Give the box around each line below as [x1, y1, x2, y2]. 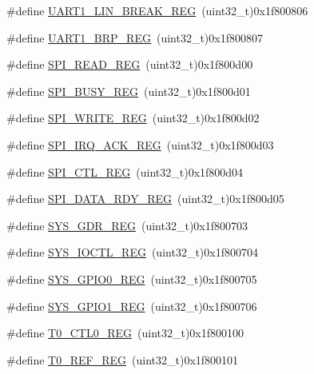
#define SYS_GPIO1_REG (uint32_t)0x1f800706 [6, 297, 257, 314]
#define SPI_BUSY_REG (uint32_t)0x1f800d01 [6, 82, 251, 99]
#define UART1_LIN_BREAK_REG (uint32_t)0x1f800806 [6, 2, 308, 18]
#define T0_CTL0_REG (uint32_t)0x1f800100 [6, 324, 244, 341]
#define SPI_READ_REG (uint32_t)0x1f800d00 [6, 56, 253, 73]
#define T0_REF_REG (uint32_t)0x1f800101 [6, 351, 239, 368]
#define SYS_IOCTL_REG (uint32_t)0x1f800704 [6, 244, 258, 261]
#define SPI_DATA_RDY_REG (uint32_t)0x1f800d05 [6, 190, 284, 207]
